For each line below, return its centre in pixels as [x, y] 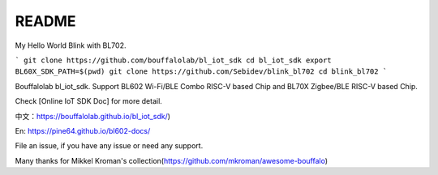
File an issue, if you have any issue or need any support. [109, 146]
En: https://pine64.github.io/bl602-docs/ [83, 130]
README [45, 21]
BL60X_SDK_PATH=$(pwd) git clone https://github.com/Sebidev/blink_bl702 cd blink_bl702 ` [201, 72]
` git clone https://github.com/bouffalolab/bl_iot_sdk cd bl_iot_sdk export [173, 60]
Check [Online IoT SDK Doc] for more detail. [88, 101]
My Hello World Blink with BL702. [71, 45]
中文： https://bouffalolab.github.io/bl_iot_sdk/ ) [92, 116]
